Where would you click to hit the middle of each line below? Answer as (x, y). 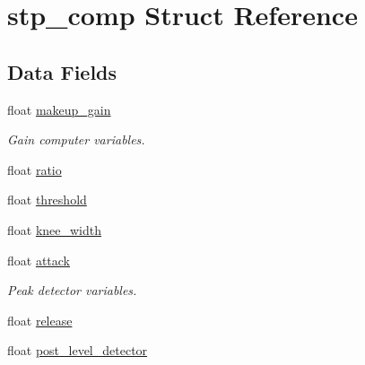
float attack (39, 260)
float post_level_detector (78, 350)
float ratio (35, 169)
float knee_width (55, 229)
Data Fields (62, 71)
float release (40, 320)
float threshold (47, 200)
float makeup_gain (59, 109)
